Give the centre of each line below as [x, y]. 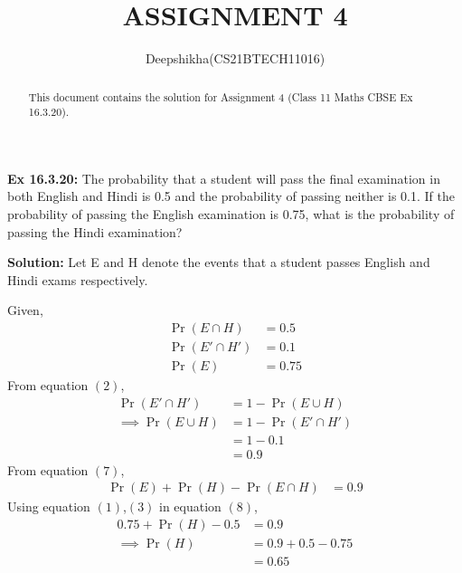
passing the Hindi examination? [95, 231]
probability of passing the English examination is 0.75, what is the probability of [231, 214]
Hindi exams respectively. [78, 279]
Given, [25, 310]
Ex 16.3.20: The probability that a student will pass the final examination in [224, 178]
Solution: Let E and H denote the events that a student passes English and [219, 262]
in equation [190, 506]
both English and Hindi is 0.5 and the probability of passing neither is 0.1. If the [231, 196]
